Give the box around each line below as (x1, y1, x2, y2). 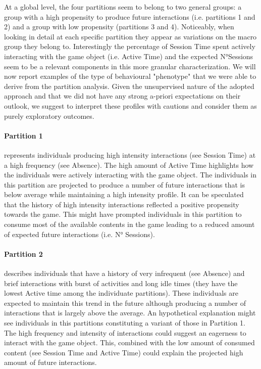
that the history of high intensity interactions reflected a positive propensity (4, 199, 239, 209)
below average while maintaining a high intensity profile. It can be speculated (4, 189, 244, 200)
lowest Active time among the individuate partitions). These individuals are (4, 288, 238, 298)
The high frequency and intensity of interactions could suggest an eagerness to (4, 327, 246, 338)
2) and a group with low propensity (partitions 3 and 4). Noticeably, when (4, 21, 234, 32)
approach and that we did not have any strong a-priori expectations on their (4, 90, 241, 101)
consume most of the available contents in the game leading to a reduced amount (4, 219, 255, 229)
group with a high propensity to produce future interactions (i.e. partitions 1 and (4, 11, 255, 22)
